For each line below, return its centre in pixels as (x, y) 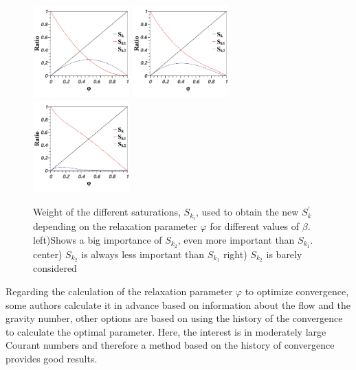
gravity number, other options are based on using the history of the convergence (174, 318)
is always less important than (143, 254)
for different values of (255, 226)
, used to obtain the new (247, 212)
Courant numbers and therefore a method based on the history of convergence (170, 345)
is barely (284, 254)
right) (235, 254)
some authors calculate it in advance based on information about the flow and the (178, 304)
